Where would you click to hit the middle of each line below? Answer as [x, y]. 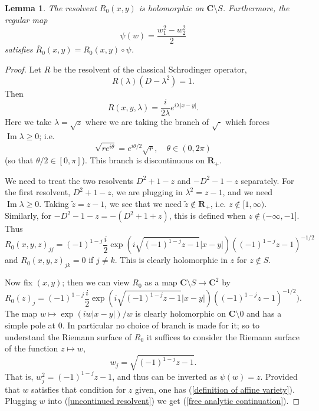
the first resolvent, [38, 192]
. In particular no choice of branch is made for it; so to [161, 325]
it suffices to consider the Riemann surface [223, 336]
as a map [161, 282]
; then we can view [96, 282]
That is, [19, 376]
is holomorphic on [171, 8]
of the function [32, 348]
